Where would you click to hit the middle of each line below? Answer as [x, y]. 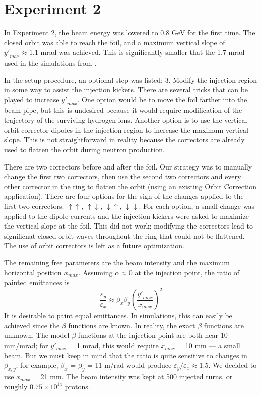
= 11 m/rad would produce [129, 365]
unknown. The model [37, 335]
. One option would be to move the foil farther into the [162, 99]
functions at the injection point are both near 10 [153, 335]
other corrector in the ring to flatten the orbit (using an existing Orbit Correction [130, 186]
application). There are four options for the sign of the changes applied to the [124, 196]
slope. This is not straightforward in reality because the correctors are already [124, 139]
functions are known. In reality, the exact [132, 325]
